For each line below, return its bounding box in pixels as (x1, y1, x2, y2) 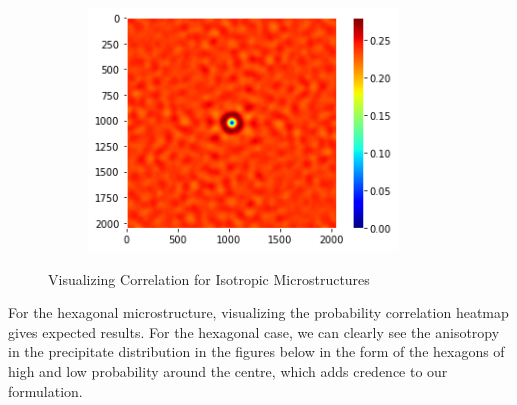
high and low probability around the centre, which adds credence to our (8, 361, 448, 381)
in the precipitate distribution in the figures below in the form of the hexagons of (8, 341, 505, 362)
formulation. (8, 380, 83, 401)
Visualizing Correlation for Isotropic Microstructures (48, 268, 370, 289)
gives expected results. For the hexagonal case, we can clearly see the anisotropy (8, 321, 500, 342)
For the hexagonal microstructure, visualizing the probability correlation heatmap (8, 302, 509, 323)
